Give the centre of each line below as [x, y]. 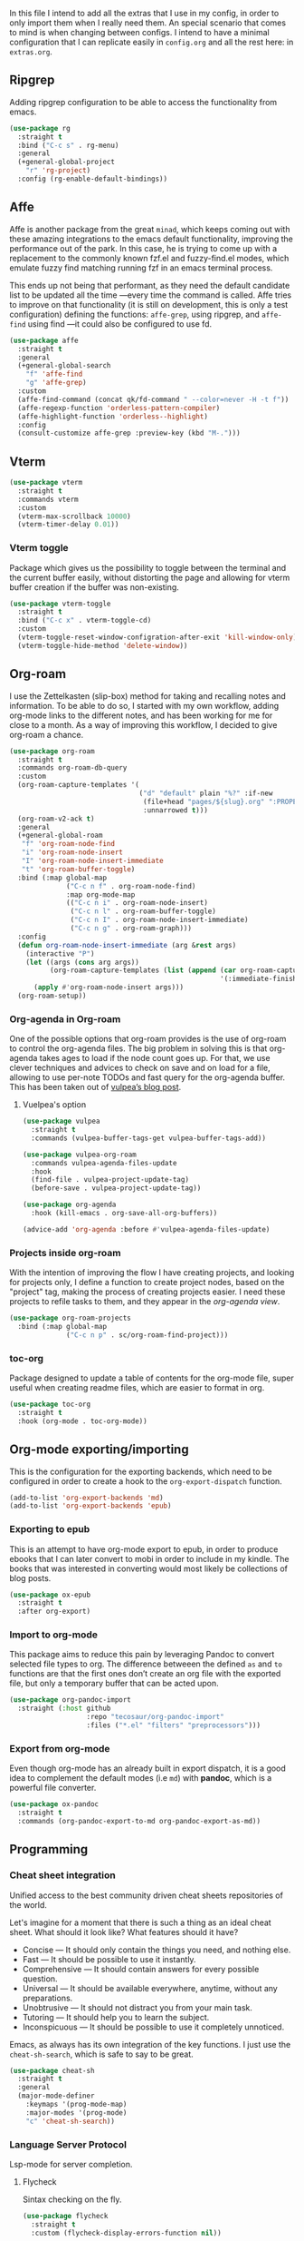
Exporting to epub [50, 1529]
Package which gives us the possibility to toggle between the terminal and [148, 567]
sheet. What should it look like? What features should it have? [124, 1931]
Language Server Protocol [68, 2144]
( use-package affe [44, 340]
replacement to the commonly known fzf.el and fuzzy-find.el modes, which [149, 258]
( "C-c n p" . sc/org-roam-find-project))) [147, 1335]
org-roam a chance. [47, 734]
